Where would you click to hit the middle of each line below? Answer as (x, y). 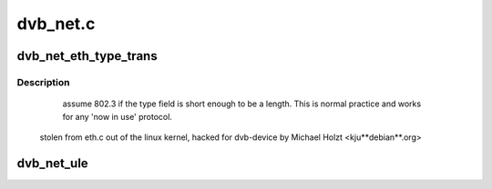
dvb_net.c (56, 24)
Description (43, 82)
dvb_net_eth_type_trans (87, 56)
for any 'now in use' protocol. (118, 116)
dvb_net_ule (52, 163)
